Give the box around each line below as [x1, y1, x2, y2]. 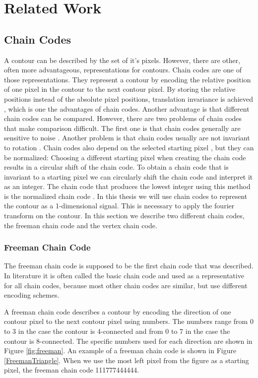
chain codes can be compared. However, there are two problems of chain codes [4, 113, 242, 124]
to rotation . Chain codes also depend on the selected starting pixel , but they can [4, 142, 254, 152]
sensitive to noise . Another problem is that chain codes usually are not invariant [4, 132, 250, 143]
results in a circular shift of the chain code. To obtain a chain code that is [4, 162, 229, 172]
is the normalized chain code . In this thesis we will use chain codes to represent [4, 190, 248, 201]
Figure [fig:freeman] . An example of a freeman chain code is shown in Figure [4, 345, 237, 356]
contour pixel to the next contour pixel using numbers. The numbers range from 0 [4, 316, 254, 326]
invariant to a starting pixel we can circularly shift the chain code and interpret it [4, 171, 253, 182]
